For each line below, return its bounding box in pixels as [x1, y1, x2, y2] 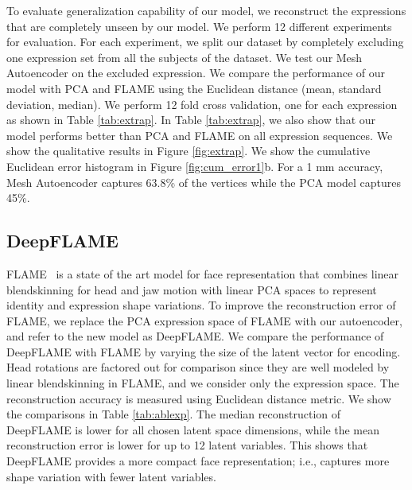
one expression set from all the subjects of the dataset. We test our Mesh [6, 49, 363, 65]
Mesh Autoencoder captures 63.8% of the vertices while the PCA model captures [6, 173, 402, 190]
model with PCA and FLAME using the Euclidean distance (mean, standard [6, 80, 382, 96]
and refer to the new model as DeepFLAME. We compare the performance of [6, 328, 384, 344]
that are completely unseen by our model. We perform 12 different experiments [6, 17, 392, 34]
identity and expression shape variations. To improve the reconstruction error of [6, 297, 396, 313]
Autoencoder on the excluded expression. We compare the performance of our [6, 64, 385, 81]
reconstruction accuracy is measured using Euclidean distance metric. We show [6, 390, 391, 406]
